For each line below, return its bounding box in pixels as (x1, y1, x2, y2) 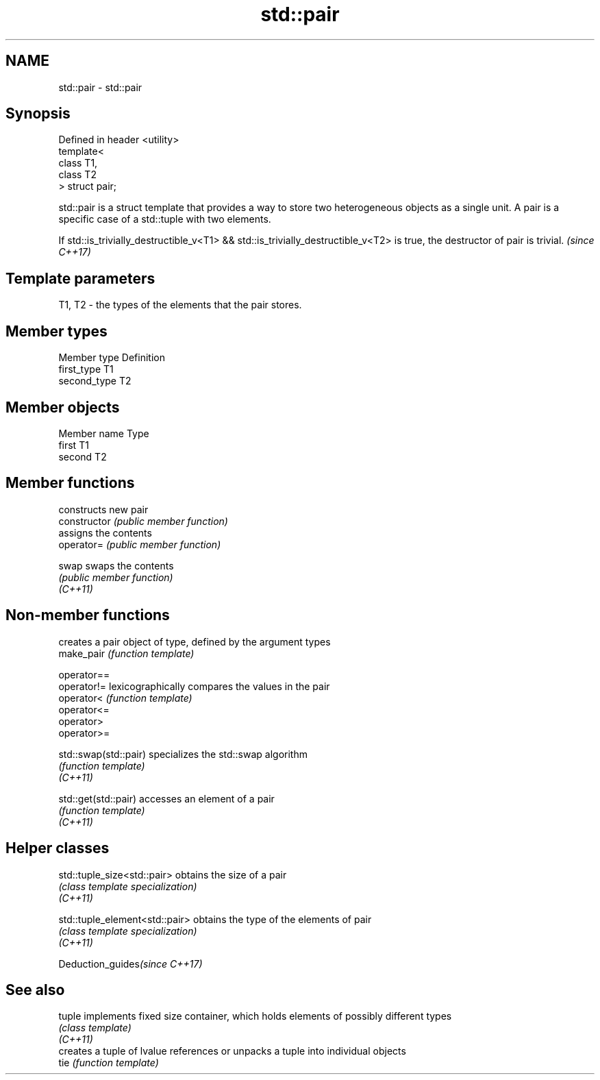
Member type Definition (58, 352, 165, 364)
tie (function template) (58, 1057, 159, 1069)
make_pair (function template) (58, 647, 195, 659)
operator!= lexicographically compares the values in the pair (58, 680, 330, 692)
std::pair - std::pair (58, 81, 142, 93)
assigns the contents (58, 526, 152, 539)
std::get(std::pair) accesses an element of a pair (58, 792, 275, 805)
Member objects (5, 398, 120, 416)
